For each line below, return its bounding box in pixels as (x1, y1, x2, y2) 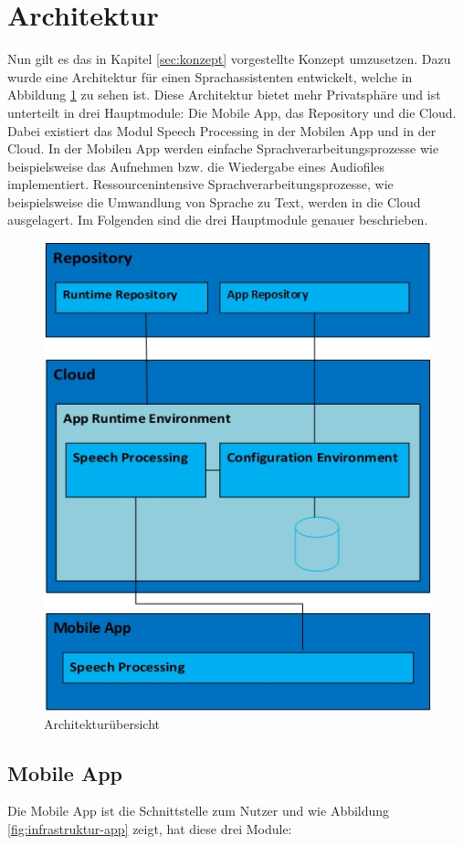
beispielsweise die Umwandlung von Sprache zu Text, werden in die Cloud (7, 192, 421, 211)
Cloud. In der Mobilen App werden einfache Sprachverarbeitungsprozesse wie (7, 139, 439, 158)
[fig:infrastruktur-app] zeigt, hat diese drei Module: (7, 819, 292, 838)
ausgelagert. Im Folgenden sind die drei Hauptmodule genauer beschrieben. (7, 210, 428, 229)
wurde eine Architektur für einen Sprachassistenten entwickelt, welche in (7, 67, 413, 86)
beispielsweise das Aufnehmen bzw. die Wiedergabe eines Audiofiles (7, 156, 385, 175)
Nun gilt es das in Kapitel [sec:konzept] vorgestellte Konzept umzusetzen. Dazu (7, 49, 451, 69)
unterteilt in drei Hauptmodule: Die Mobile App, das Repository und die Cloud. (7, 102, 457, 121)
